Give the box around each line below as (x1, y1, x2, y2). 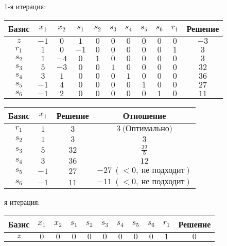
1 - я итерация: (4, 1, 46, 11)
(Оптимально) (122, 124, 172, 133)
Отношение (123, 109, 166, 121)
